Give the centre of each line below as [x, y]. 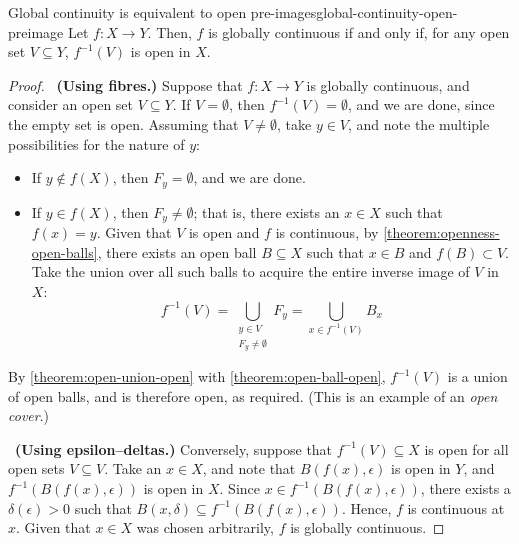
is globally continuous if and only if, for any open [359, 31]
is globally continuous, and [388, 84]
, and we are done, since [421, 104]
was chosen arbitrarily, [205, 527]
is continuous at [456, 507]
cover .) [29, 415]
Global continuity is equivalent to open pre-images [162, 12]
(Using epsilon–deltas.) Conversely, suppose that [174, 448]
